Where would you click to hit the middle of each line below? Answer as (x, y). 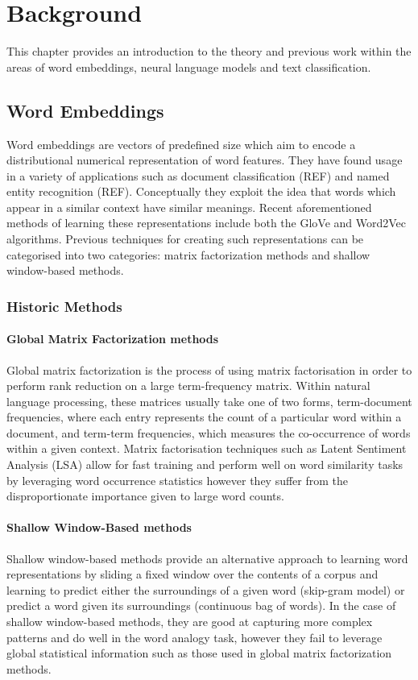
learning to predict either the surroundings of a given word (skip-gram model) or (206, 589)
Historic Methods (64, 306)
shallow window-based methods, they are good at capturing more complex (190, 622)
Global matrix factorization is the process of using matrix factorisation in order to (209, 369)
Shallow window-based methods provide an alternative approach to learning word (207, 558)
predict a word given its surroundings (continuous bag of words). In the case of (201, 605)
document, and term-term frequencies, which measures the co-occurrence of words (209, 432)
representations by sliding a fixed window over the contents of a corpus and (192, 574)
